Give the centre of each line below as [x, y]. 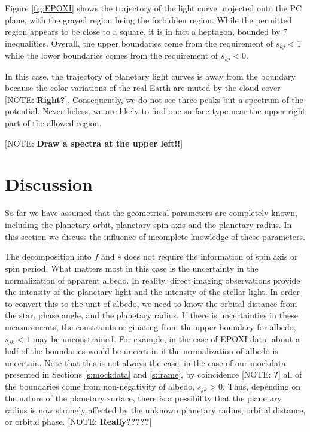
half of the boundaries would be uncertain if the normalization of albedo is [142, 350]
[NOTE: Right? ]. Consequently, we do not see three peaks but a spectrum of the [154, 99]
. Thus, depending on [261, 386]
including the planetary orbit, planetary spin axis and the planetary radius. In [148, 224]
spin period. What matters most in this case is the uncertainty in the [132, 268]
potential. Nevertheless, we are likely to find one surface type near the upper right [155, 111]
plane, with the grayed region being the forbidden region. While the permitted [148, 19]
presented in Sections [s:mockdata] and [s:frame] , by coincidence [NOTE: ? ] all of [154, 374]
